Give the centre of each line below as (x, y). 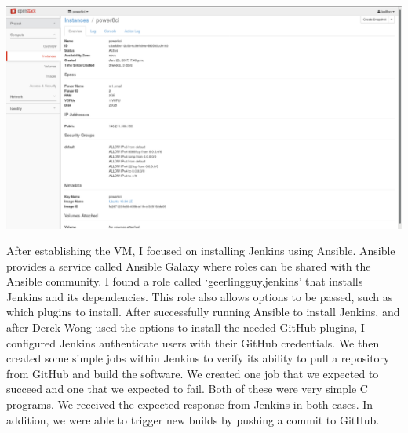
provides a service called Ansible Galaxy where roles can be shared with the (189, 266)
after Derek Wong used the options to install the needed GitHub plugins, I (186, 327)
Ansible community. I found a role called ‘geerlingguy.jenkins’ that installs (185, 281)
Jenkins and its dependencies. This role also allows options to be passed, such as (200, 296)
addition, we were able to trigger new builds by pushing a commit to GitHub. (193, 419)
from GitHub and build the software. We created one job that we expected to (193, 373)
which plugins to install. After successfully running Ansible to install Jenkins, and (203, 312)
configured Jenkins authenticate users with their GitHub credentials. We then (193, 342)
